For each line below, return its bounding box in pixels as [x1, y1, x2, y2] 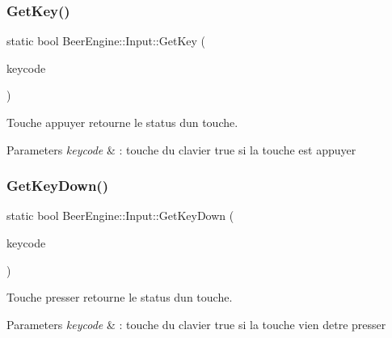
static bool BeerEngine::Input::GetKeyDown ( [6, 207, 234, 224]
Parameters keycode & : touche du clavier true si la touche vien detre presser [6, 315, 386, 332]
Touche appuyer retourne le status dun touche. [6, 114, 238, 130]
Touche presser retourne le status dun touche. [6, 289, 233, 306]
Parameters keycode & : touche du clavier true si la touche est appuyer [6, 141, 356, 158]
